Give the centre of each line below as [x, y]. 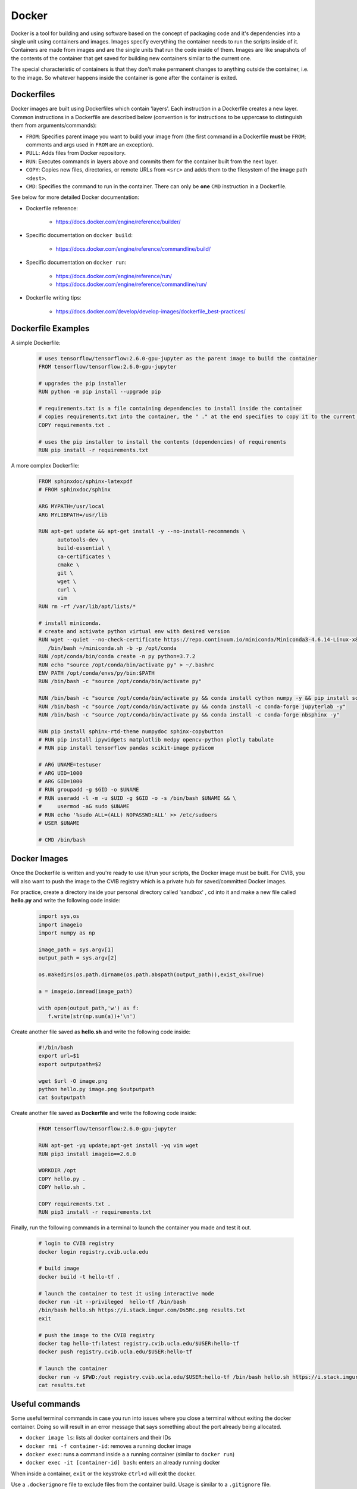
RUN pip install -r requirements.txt [93, 450]
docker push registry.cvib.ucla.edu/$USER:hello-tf [115, 1352]
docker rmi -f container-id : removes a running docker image [109, 1446]
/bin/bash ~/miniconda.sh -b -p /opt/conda [112, 648]
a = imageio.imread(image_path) [86, 991]
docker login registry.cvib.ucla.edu [93, 1252]
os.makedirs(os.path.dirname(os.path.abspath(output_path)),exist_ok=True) [151, 975]
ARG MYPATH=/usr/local [71, 507]
